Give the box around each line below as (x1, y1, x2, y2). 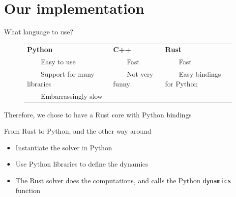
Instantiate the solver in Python (15, 142, 112, 152)
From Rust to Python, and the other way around (4, 126, 151, 136)
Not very (127, 69, 153, 79)
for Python (165, 78, 198, 88)
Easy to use (40, 56, 76, 67)
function (15, 185, 40, 195)
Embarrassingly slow (40, 90, 103, 101)
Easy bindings (178, 69, 221, 79)
